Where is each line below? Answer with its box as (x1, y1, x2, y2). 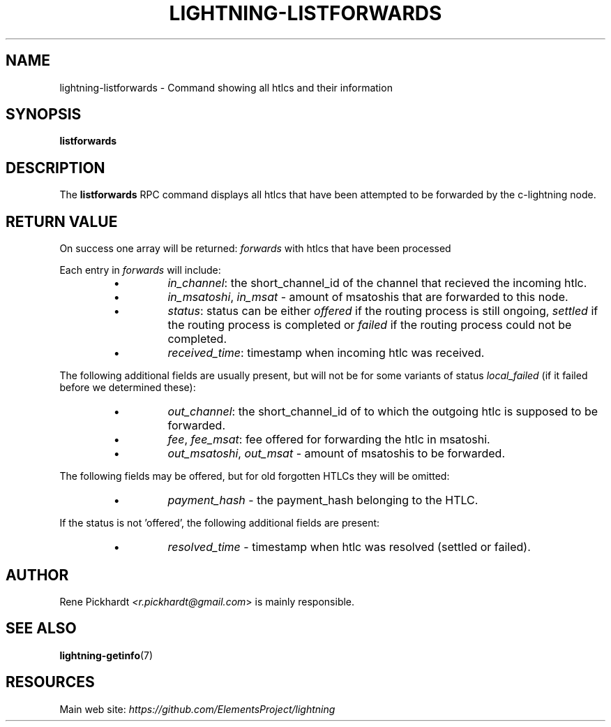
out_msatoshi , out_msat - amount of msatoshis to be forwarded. (167, 446, 505, 461)
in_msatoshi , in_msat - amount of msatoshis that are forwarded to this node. (167, 290, 568, 304)
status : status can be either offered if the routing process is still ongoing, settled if (167, 304, 598, 318)
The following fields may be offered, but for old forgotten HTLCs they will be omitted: (59, 470, 450, 483)
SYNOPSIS (6, 105, 82, 124)
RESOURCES (6, 673, 95, 691)
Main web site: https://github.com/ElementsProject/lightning (59, 703, 335, 715)
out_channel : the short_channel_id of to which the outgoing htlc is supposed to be (167, 404, 598, 419)
